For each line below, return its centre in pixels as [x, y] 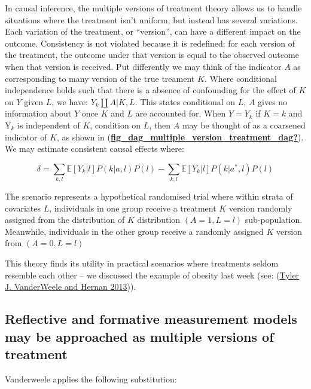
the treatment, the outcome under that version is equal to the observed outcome [152, 55]
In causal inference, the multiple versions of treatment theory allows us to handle [153, 8]
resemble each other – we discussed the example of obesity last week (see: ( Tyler [152, 275]
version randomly [260, 208]
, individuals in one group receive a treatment [133, 208]
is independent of [49, 125]
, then [160, 125]
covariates [23, 208]
